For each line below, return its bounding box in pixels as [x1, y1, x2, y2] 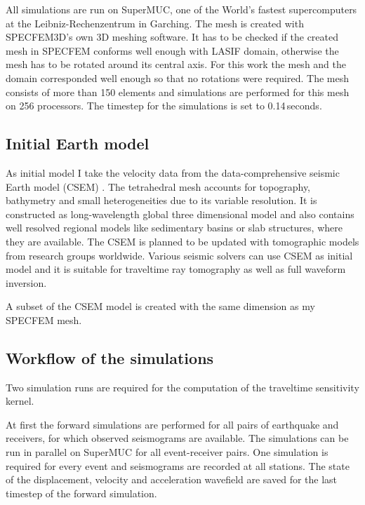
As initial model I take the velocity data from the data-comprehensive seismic [6, 165, 340, 180]
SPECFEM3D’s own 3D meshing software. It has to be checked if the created [6, 29, 339, 44]
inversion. [6, 275, 47, 290]
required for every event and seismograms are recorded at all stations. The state [6, 458, 350, 473]
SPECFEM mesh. [6, 312, 82, 327]
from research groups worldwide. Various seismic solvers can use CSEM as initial [6, 248, 353, 262]
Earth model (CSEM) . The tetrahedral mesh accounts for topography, [6, 179, 311, 194]
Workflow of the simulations [6, 346, 214, 368]
